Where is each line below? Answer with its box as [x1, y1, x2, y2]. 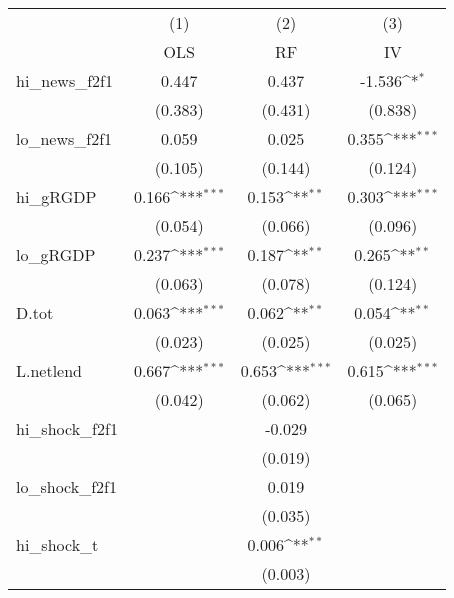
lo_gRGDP [16, 243, 96, 266]
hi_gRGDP [16, 185, 97, 208]
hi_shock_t [16, 533, 99, 556]
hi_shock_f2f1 [16, 417, 118, 440]
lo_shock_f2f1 [16, 475, 117, 498]
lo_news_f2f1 [16, 127, 113, 150]
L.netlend [16, 359, 83, 382]
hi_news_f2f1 [16, 69, 113, 92]
